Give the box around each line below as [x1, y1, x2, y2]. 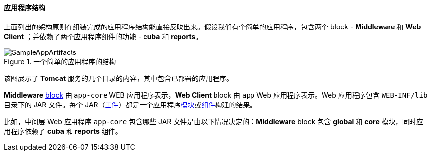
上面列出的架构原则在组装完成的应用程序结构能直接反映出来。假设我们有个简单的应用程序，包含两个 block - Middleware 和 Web [4, 22, 421, 31]
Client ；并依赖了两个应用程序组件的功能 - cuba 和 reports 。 [4, 32, 203, 41]
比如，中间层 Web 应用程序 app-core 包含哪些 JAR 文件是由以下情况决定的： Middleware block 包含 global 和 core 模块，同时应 [4, 117, 423, 126]
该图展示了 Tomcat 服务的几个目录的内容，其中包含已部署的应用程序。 [4, 74, 234, 82]
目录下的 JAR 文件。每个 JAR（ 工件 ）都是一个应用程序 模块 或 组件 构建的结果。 [4, 100, 257, 109]
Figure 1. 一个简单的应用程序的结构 [4, 57, 116, 66]
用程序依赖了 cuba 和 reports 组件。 [4, 127, 122, 135]
